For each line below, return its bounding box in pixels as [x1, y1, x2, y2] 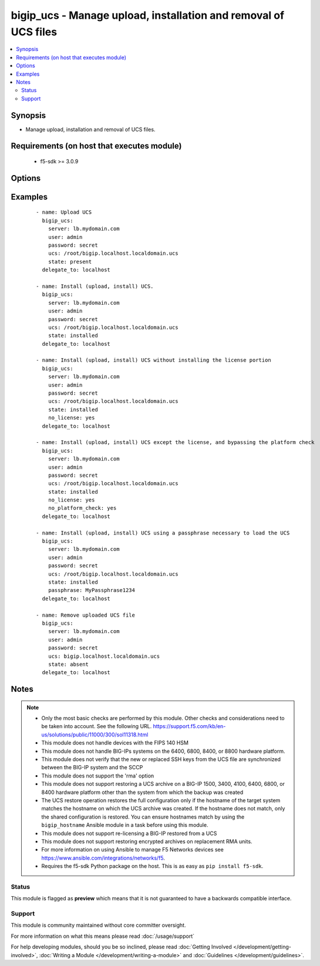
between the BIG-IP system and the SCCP [41, 764, 143, 771]
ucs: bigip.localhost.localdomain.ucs [48, 652, 160, 659]
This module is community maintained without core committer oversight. [11, 922, 186, 929]
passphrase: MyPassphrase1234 [48, 587, 135, 594]
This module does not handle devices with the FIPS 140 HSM [41, 739, 189, 746]
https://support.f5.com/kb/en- [153, 723, 226, 730]
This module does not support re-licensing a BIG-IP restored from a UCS [41, 830, 217, 837]
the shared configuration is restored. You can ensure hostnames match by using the [41, 813, 245, 820]
